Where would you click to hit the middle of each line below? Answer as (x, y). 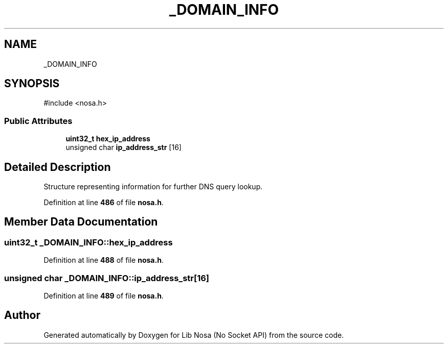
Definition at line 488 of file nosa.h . (104, 260)
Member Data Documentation (81, 222)
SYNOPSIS (32, 84)
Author (22, 315)
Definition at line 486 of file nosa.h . (104, 203)
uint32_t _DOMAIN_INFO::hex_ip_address (88, 242)
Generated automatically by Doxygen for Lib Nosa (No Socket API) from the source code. (194, 335)
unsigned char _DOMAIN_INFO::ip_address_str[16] (107, 278)
